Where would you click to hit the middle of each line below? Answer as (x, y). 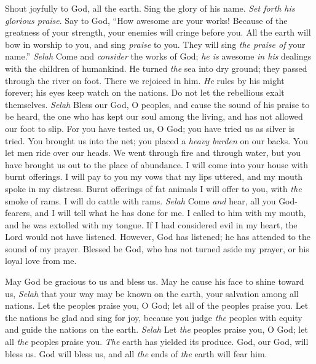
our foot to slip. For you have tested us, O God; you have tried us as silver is (150, 128)
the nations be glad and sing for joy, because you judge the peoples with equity (154, 317)
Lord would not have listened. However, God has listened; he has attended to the (158, 237)
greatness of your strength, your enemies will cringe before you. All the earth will (158, 32)
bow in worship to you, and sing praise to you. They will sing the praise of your (155, 44)
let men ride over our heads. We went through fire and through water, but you (153, 153)
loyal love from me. (41, 261)
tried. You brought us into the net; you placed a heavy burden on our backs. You (156, 140)
